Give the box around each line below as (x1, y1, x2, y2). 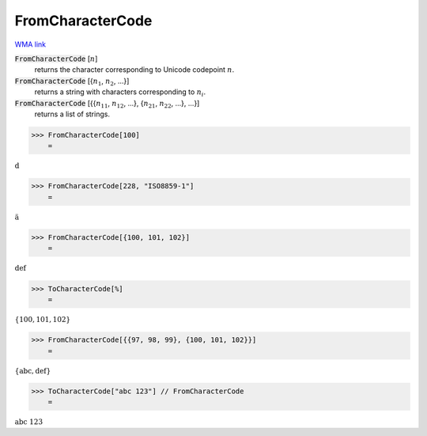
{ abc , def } (14, 366, 51, 375)
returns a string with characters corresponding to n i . (34, 87, 206, 98)
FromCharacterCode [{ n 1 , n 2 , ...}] (14, 76, 130, 87)
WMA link (14, 40, 47, 49)
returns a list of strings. (34, 109, 111, 119)
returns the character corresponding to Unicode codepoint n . (34, 65, 235, 74)
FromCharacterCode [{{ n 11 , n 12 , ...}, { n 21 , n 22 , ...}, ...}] (14, 98, 200, 110)
